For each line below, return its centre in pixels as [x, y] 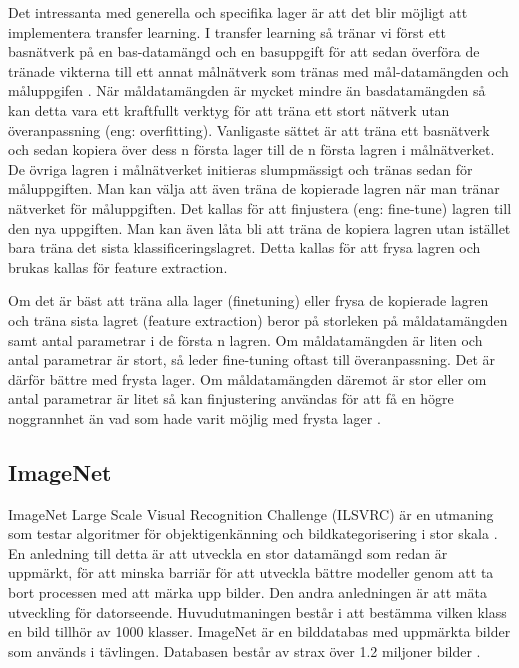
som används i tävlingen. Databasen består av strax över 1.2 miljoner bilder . [244, 650]
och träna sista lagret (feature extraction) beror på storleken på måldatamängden [258, 319]
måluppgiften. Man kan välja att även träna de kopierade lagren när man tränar [254, 188]
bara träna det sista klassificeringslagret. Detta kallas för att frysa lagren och [244, 247]
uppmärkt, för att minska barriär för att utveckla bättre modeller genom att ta [251, 572]
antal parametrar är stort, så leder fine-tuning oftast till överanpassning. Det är [252, 359]
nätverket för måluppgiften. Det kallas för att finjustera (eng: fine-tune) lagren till [260, 207]
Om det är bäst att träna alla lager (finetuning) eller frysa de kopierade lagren [248, 300]
